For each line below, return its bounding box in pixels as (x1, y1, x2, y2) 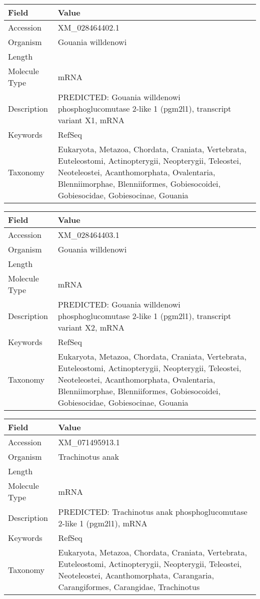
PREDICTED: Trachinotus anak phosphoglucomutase (58, 506, 247, 517)
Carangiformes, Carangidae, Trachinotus (58, 581, 200, 592)
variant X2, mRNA (57, 322, 124, 333)
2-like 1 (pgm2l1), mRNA (58, 517, 147, 529)
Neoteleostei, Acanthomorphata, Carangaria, (58, 569, 214, 581)
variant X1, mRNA (57, 114, 124, 126)
